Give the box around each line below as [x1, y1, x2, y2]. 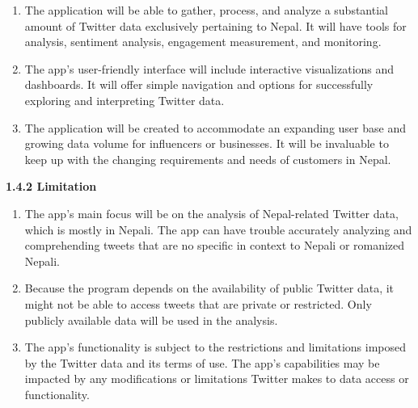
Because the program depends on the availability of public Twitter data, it [24, 280, 395, 297]
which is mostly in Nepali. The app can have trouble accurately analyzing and [24, 221, 412, 238]
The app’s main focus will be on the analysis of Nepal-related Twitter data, [24, 204, 399, 221]
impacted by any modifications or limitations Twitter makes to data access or [24, 370, 409, 387]
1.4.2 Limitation [6, 178, 97, 195]
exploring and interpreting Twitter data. [24, 91, 225, 108]
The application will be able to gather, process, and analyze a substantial [24, 2, 388, 18]
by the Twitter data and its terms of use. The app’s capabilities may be [24, 354, 380, 371]
